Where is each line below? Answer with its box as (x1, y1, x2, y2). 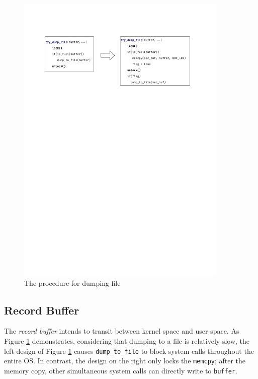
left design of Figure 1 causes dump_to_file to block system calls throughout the (4, 345, 254, 356)
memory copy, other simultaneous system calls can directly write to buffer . (4, 365, 237, 375)
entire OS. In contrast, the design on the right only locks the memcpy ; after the (4, 355, 246, 366)
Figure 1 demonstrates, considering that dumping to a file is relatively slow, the (4, 335, 250, 346)
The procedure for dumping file (24, 277, 121, 288)
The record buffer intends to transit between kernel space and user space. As (4, 326, 239, 336)
